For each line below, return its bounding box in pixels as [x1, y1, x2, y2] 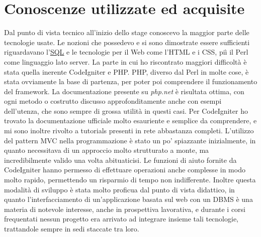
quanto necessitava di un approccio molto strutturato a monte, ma [4, 145, 209, 155]
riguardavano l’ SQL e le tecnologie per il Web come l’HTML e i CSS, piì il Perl [4, 47, 248, 57]
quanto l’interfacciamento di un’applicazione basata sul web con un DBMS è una [4, 194, 253, 204]
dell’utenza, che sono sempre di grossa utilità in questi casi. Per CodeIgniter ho [4, 105, 248, 116]
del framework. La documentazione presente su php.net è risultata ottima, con [4, 86, 244, 96]
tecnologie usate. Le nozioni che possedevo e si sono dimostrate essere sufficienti [4, 37, 250, 47]
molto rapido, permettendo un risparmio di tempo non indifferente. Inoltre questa [4, 174, 256, 185]
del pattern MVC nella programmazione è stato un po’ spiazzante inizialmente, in [4, 135, 256, 145]
